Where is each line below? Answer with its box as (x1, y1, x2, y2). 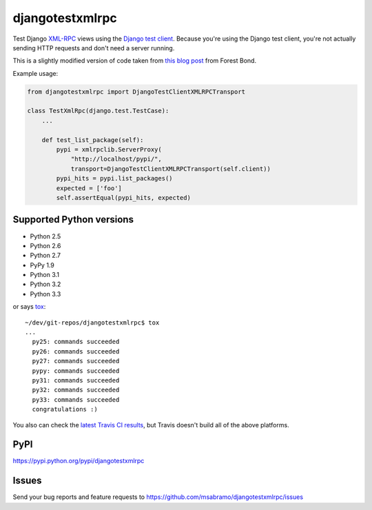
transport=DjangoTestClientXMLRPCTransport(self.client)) (70, 165, 271, 172)
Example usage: (12, 69, 59, 77)
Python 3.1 (30, 271, 60, 279)
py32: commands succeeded (32, 386, 120, 394)
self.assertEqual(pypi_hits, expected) (56, 194, 191, 201)
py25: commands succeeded (32, 338, 120, 346)
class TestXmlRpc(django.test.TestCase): (27, 107, 169, 115)
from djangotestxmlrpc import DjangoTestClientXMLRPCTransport (27, 88, 246, 96)
